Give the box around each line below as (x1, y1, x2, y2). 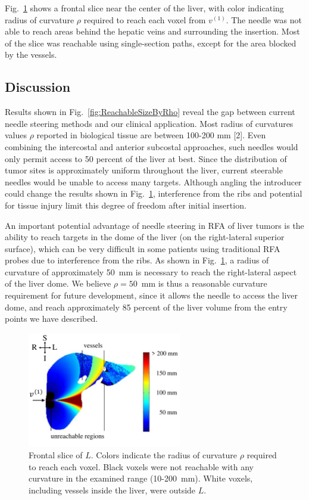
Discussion (5, 77, 71, 96)
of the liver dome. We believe (5, 277, 111, 290)
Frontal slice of (29, 449, 83, 461)
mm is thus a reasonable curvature (141, 277, 267, 290)
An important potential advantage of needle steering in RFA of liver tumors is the (5, 219, 304, 231)
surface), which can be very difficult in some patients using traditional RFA (5, 242, 280, 254)
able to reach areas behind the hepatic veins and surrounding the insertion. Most (5, 25, 300, 38)
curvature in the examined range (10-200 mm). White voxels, (29, 472, 253, 485)
